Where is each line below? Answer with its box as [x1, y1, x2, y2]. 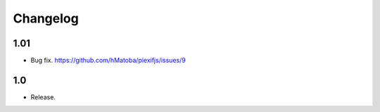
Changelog [13, 11, 79, 26]
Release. [30, 92, 56, 101]
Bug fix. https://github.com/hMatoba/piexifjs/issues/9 [30, 56, 186, 65]
